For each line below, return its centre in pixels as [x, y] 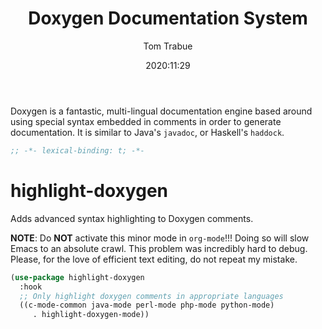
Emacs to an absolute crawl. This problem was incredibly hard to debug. [159, 248]
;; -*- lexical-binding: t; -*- [77, 150]
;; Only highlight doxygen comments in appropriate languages [151, 296]
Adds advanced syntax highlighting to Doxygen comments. [132, 218]
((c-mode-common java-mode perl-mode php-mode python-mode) [147, 305]
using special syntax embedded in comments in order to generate [146, 121]
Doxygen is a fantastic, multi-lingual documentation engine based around [161, 111]
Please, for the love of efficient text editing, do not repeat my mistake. [154, 259]
